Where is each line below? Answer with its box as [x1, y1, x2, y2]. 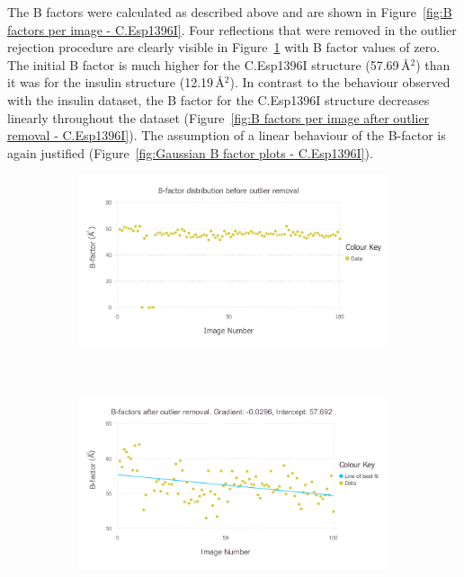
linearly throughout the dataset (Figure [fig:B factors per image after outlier [7, 108, 430, 127]
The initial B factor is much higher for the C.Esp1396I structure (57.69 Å [7, 55, 411, 74]
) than [415, 55, 451, 74]
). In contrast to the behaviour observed [229, 73, 451, 92]
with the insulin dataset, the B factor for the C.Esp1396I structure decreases [7, 90, 430, 109]
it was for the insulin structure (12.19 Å [7, 73, 225, 92]
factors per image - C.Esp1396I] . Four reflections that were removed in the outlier [7, 20, 457, 39]
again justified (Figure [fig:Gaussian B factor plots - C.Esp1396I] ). [7, 143, 373, 162]
